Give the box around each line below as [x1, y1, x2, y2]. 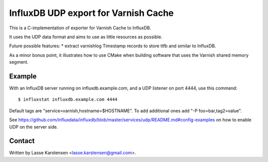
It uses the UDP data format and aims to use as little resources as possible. [9, 34, 163, 40]
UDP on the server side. [9, 124, 58, 130]
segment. [9, 59, 29, 65]
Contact [9, 137, 35, 145]
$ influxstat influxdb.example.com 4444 [18, 97, 118, 102]
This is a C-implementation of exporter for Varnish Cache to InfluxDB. [9, 25, 151, 31]
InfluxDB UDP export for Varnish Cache [9, 7, 174, 18]
